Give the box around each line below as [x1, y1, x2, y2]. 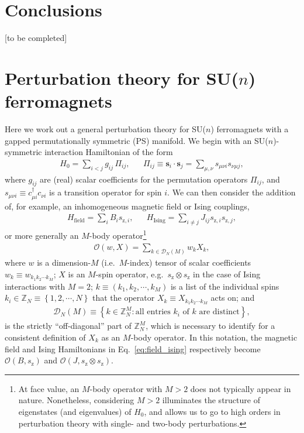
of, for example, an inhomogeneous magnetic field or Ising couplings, [5, 200, 250, 212]
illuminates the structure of [162, 394, 260, 406]
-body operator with [89, 382, 163, 394]
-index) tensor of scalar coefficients [127, 256, 251, 269]
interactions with [5, 280, 65, 292]
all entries [135, 308, 171, 317]
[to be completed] [5, 32, 67, 44]
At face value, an [18, 382, 80, 394]
